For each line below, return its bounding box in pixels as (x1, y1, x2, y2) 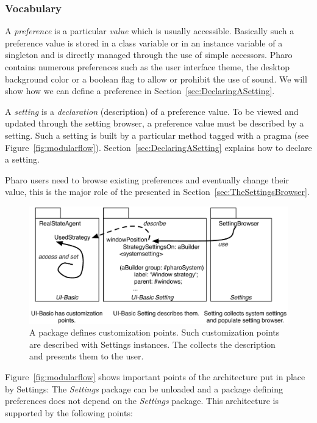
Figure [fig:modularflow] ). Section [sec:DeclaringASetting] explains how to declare (5, 141, 312, 153)
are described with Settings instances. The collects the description (29, 337, 276, 350)
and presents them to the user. (29, 350, 144, 362)
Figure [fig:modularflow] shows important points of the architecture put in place (5, 370, 305, 383)
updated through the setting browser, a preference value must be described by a (5, 117, 304, 130)
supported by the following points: (5, 406, 133, 419)
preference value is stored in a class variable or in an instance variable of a (5, 36, 283, 49)
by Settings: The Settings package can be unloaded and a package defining (5, 382, 283, 395)
